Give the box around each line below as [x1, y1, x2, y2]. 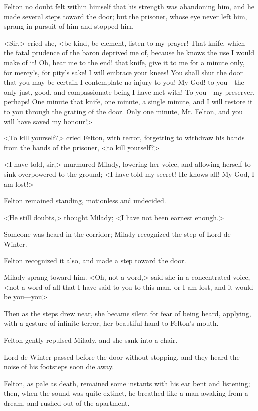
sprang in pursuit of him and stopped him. [4, 21, 134, 31]
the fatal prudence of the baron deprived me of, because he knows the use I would [4, 47, 254, 58]
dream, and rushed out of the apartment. [4, 398, 129, 408]
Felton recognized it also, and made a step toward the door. [4, 255, 186, 266]
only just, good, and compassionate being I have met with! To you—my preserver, [4, 86, 255, 97]
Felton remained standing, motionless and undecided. [4, 195, 166, 206]
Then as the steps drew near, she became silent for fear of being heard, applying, [4, 308, 251, 318]
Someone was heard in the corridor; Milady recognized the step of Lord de [4, 229, 231, 239]
